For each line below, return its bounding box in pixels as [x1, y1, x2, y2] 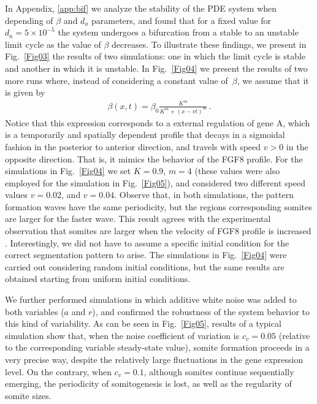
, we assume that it [237, 74, 309, 86]
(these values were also [194, 164, 280, 177]
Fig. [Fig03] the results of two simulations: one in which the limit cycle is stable [5, 50, 306, 63]
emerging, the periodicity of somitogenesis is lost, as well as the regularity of [5, 377, 292, 390]
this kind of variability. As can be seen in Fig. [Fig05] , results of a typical [5, 317, 281, 330]
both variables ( [5, 305, 64, 318]
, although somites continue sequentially [143, 365, 294, 378]
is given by [5, 86, 45, 99]
